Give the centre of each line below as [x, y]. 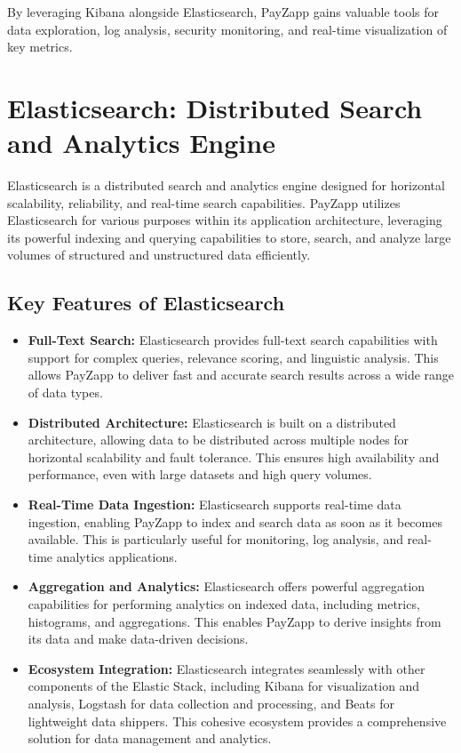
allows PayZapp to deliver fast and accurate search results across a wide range [241, 375]
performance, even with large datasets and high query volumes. [200, 474]
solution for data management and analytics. [150, 738]
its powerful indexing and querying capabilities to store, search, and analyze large [229, 237]
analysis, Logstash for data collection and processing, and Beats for [211, 703]
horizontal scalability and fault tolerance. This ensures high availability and [234, 457]
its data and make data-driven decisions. [138, 639]
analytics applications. [117, 556]
